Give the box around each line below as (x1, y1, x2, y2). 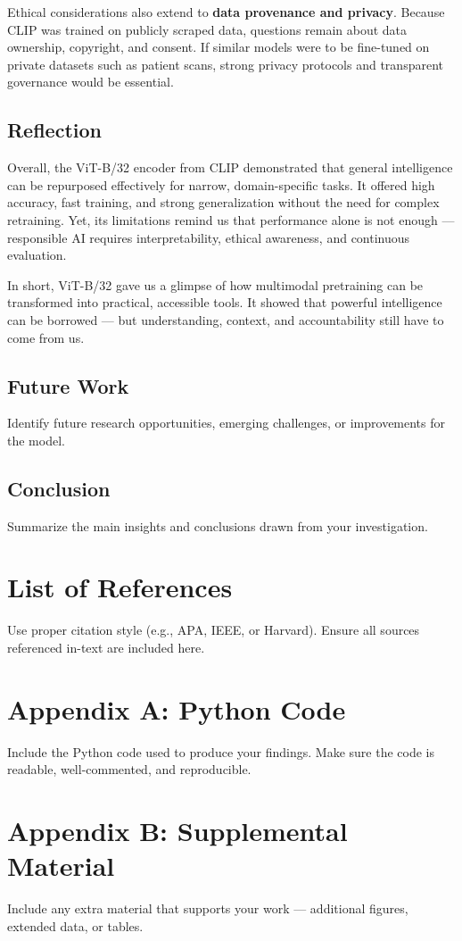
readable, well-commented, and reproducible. (7, 760, 252, 779)
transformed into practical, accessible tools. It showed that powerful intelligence (7, 293, 442, 312)
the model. (7, 430, 65, 449)
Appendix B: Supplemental (7, 812, 348, 849)
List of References (7, 569, 233, 605)
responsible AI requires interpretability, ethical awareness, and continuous (7, 228, 410, 246)
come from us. (7, 328, 85, 346)
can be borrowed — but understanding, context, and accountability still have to (7, 310, 444, 329)
